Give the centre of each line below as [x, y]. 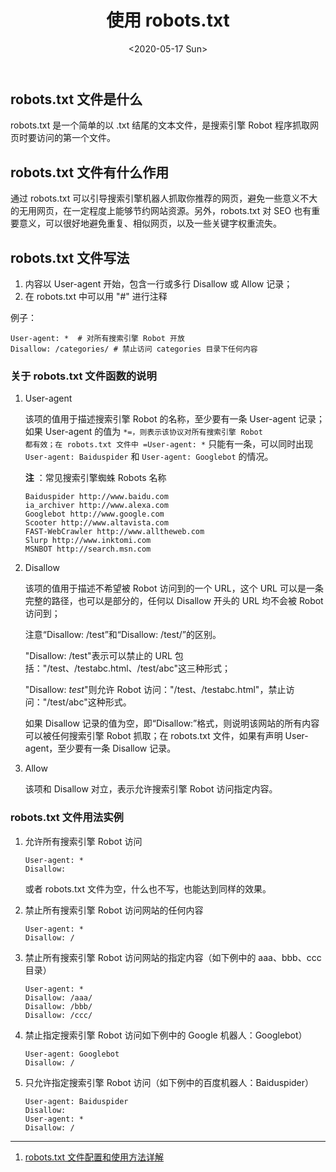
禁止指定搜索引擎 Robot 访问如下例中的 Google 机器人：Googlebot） [166, 1035]
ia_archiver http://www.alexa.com [96, 506]
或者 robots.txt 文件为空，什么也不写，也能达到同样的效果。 [148, 888]
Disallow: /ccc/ [58, 1015]
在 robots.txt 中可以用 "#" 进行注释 [96, 296]
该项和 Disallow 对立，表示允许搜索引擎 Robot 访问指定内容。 [151, 789]
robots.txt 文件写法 [70, 257]
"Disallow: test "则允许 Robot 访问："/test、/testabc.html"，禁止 [155, 690]
